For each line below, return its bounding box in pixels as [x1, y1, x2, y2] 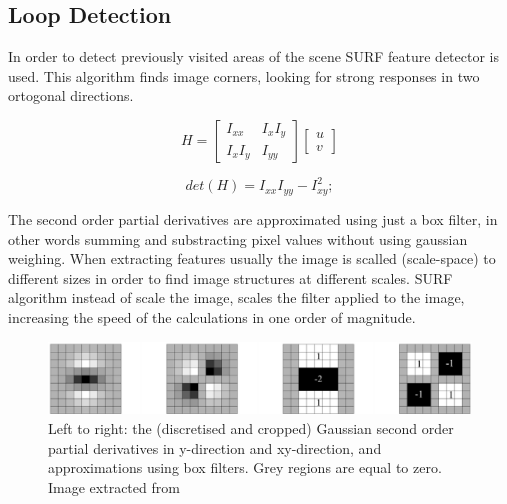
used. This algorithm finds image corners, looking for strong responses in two [8, 65, 480, 86]
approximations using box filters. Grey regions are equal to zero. [48, 457, 442, 478]
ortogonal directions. [8, 85, 134, 106]
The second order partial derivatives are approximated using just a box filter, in [8, 208, 498, 229]
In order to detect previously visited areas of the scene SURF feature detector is [8, 46, 499, 67]
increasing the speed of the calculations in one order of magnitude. [8, 306, 416, 327]
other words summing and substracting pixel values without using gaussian [8, 228, 468, 249]
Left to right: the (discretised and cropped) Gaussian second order [48, 417, 454, 438]
